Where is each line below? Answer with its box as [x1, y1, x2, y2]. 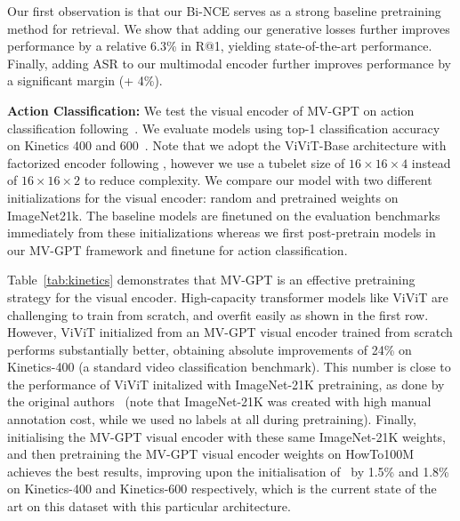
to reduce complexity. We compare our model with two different [84, 171, 432, 189]
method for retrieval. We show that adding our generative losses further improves [7, 19, 450, 37]
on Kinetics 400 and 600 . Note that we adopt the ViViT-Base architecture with [7, 136, 447, 155]
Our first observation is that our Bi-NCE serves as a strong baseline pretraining [7, 2, 441, 20]
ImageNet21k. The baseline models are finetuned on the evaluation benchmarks [7, 205, 440, 224]
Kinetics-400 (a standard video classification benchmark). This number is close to [7, 357, 451, 376]
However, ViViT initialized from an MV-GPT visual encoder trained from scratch [7, 323, 453, 341]
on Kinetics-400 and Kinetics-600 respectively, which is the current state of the [7, 479, 437, 498]
